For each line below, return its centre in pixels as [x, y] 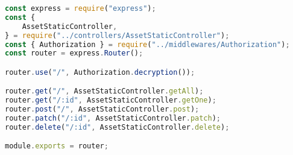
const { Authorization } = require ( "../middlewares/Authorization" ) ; [147, 44]
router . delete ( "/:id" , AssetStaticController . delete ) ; [117, 127]
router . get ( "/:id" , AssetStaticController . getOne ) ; [111, 100]
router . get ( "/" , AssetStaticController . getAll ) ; [104, 91]
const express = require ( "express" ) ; [80, 8]
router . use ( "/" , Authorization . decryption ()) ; [100, 72]
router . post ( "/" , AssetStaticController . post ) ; [102, 109]
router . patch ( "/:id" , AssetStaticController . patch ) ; [113, 119]
